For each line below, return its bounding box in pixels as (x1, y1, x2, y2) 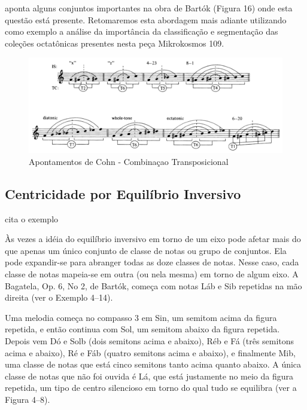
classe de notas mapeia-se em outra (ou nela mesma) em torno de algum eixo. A (5, 267, 299, 280)
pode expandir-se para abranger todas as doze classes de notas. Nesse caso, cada (5, 256, 299, 268)
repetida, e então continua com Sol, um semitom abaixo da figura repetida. (5, 323, 280, 335)
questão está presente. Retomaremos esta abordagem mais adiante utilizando (5, 13, 287, 26)
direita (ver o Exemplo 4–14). (5, 291, 113, 304)
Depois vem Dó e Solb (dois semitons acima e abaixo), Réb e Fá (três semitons (5, 334, 294, 347)
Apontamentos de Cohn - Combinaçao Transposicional (29, 155, 229, 167)
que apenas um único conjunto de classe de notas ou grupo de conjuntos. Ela (5, 244, 287, 256)
